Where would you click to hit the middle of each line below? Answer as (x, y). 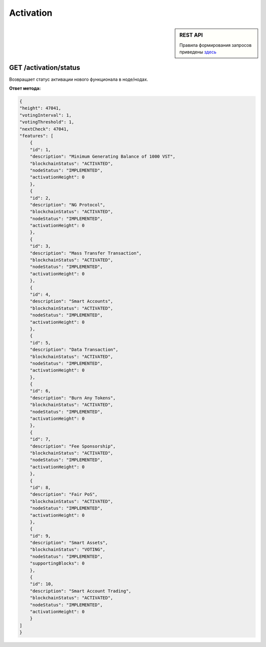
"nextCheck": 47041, (44, 129)
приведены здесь (198, 52)
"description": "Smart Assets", (69, 543)
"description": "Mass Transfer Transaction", (86, 253)
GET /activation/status (45, 67)
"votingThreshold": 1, (47, 122)
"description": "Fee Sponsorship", (73, 446)
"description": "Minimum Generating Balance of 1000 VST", (103, 157)
